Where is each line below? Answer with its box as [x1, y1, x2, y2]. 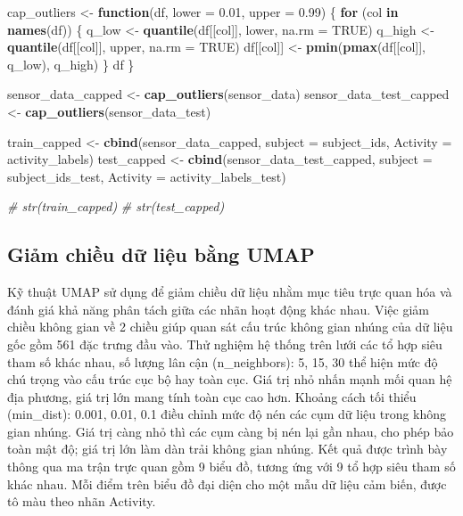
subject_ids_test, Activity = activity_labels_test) [7, 167, 286, 185]
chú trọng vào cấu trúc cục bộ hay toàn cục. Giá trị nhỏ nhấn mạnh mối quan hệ [7, 370, 452, 389]
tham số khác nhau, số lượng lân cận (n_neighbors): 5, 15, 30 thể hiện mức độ [7, 352, 438, 371]
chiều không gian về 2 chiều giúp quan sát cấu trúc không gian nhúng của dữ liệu [7, 317, 453, 336]
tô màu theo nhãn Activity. [7, 492, 156, 511]
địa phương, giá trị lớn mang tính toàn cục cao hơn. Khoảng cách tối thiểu [7, 387, 417, 405]
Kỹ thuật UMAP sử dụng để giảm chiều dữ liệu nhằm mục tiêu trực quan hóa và [7, 283, 452, 301]
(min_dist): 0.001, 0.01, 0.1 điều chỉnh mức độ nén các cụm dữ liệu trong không [7, 405, 447, 423]
